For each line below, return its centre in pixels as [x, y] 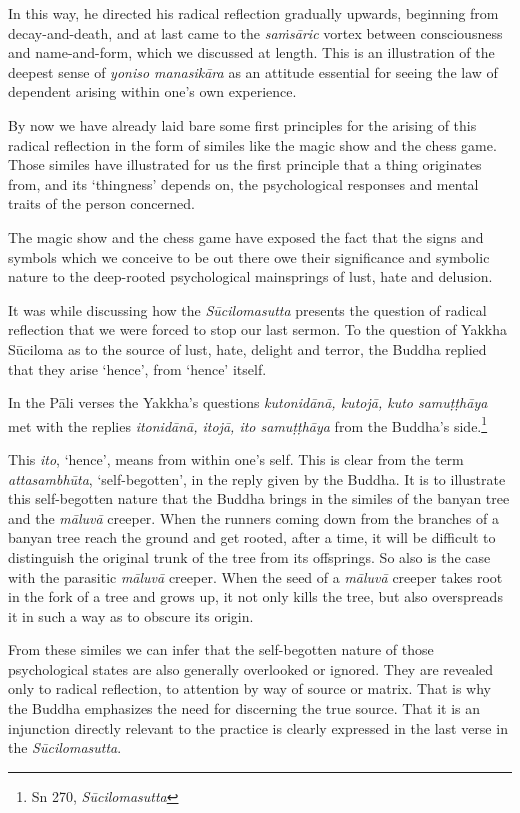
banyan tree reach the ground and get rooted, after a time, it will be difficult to [252, 537]
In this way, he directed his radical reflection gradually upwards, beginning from [253, 13]
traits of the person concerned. [101, 203]
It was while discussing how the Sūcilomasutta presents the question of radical [247, 309]
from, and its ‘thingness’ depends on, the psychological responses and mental [243, 183]
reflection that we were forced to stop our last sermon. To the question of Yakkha [258, 329]
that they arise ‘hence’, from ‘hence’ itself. [137, 368]
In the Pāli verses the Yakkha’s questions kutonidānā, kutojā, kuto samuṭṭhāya [248, 402]
